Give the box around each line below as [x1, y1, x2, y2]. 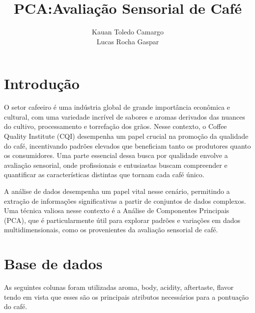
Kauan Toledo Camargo [92, 27, 164, 37]
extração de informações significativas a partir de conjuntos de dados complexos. [4, 195, 246, 206]
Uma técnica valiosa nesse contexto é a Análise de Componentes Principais [4, 205, 229, 216]
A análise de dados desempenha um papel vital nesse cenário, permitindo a [4, 186, 230, 196]
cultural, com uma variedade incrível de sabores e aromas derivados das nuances [4, 111, 245, 122]
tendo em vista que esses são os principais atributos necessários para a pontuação [4, 291, 249, 302]
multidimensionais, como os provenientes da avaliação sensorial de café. [4, 224, 218, 235]
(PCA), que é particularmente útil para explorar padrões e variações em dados [4, 215, 240, 225]
